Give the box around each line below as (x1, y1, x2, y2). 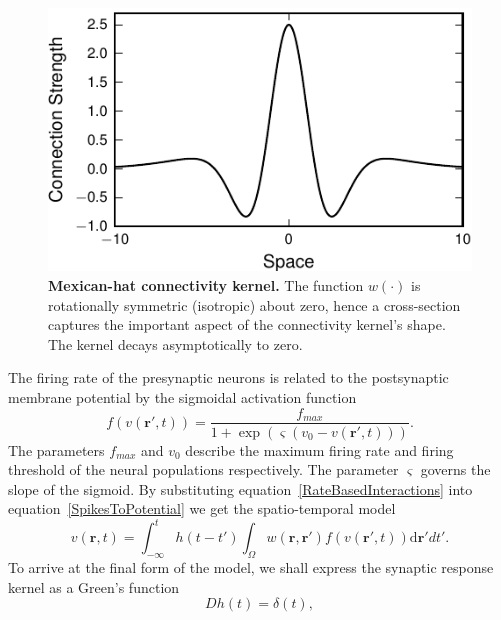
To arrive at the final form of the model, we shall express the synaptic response (8, 557, 494, 578)
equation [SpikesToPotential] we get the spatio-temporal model (8, 498, 396, 519)
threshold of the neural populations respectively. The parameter (8, 459, 399, 480)
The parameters (8, 439, 105, 460)
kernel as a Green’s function (8, 576, 180, 597)
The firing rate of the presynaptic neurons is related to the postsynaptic (8, 367, 449, 388)
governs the (420, 459, 491, 480)
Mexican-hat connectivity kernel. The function (48, 274, 364, 295)
